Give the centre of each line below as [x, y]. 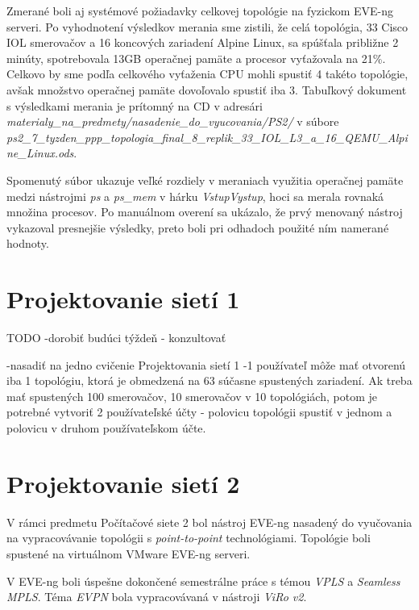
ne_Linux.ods [40, 153]
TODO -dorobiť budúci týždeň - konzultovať [116, 338]
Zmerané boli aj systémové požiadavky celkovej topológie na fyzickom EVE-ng [200, 10]
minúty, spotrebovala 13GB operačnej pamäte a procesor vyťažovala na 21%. [196, 58]
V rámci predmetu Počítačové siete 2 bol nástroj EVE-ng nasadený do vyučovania [209, 522]
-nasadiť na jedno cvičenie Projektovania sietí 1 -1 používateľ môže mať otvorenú [206, 364]
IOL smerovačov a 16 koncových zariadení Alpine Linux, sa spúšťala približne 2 [203, 42]
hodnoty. [28, 243]
